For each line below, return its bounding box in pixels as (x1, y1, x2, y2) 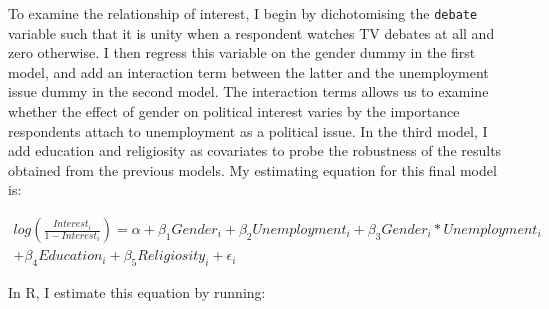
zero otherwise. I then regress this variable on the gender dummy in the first (8, 42, 476, 63)
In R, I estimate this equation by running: (8, 281, 266, 302)
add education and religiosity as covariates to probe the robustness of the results (8, 140, 502, 161)
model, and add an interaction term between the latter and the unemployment (8, 61, 489, 82)
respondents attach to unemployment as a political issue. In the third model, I (8, 120, 488, 141)
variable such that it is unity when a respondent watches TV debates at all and (8, 22, 495, 43)
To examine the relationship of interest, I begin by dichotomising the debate (8, 3, 478, 23)
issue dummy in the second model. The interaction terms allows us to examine (8, 81, 489, 102)
